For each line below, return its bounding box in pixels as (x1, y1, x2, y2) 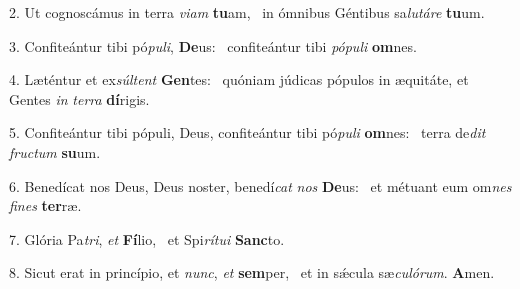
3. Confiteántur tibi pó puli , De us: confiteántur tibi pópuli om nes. (9, 35, 417, 56)
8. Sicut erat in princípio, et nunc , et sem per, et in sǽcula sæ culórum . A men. (9, 262, 495, 283)
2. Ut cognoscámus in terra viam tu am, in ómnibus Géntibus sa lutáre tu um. (9, 2, 485, 22)
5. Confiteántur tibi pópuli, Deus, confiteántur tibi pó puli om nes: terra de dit (9, 122, 486, 143)
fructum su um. (9, 141, 101, 162)
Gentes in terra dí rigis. (9, 88, 150, 109)
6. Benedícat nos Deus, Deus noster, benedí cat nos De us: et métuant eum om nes (9, 175, 512, 196)
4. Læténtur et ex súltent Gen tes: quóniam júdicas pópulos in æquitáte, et (9, 69, 469, 90)
